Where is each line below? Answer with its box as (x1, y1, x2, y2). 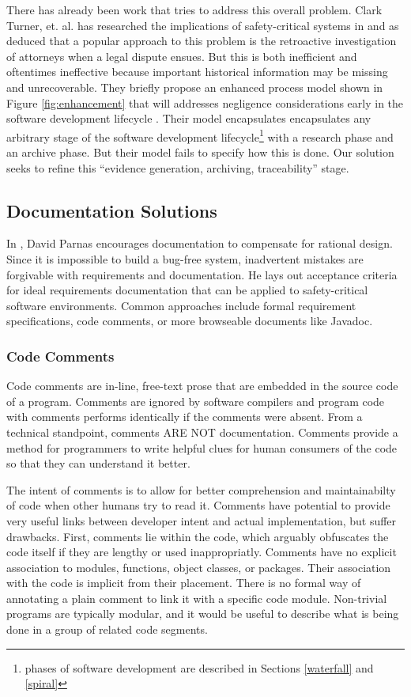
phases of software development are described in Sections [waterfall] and (25, 659, 374, 676)
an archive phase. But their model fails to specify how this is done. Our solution (6, 144, 394, 160)
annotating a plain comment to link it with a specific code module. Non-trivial (6, 589, 387, 606)
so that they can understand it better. (6, 455, 190, 472)
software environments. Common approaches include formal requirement (6, 297, 356, 313)
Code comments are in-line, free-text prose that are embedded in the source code (6, 377, 398, 394)
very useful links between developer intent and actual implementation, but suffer (6, 512, 397, 528)
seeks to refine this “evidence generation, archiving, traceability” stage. (6, 159, 349, 176)
